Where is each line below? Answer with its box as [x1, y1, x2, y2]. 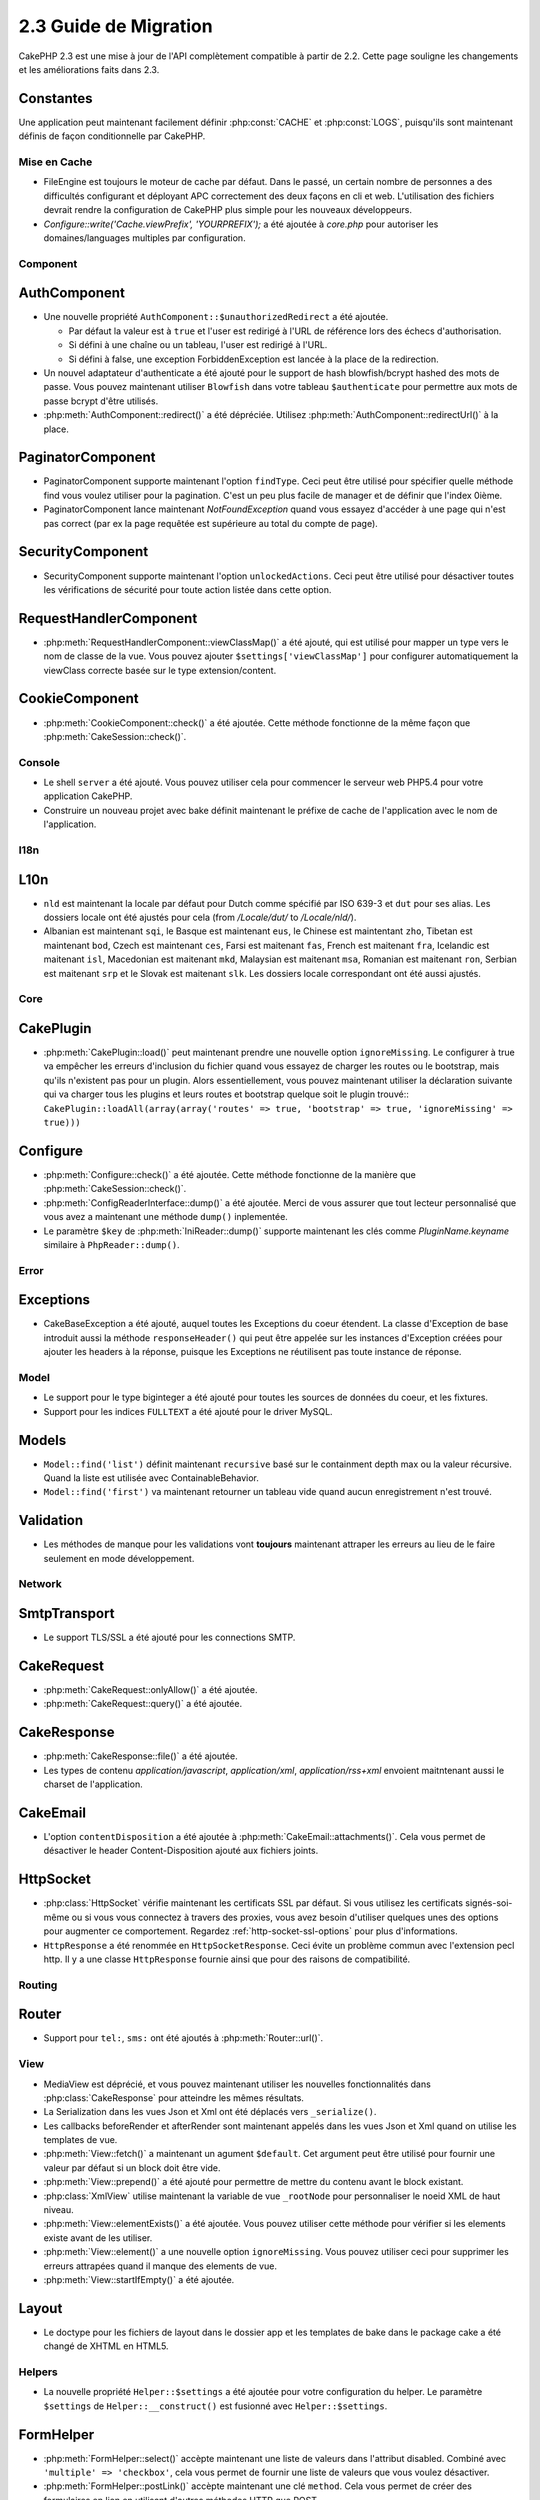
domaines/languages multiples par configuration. [43, 231, 246, 244]
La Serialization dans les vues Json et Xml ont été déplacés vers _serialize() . [43, 2106, 377, 2118]
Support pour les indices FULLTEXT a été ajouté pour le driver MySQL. [43, 1405, 334, 1417]
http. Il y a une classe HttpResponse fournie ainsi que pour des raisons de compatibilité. [43, 1953, 411, 1965]
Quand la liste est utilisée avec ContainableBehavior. [43, 1471, 260, 1484]
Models [18, 1431, 67, 1449]
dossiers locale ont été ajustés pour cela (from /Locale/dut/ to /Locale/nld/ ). [43, 911, 357, 924]
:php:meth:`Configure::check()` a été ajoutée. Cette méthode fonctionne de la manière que [43, 1168, 417, 1180]
